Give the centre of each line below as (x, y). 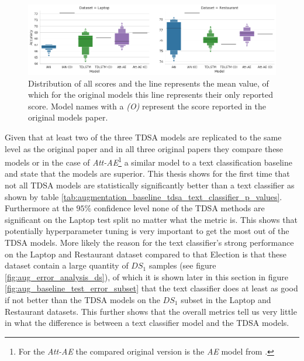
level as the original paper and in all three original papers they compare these (144, 148)
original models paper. (68, 117)
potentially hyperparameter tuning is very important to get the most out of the (147, 231)
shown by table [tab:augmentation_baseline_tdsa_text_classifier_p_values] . (144, 196)
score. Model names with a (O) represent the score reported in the (147, 106)
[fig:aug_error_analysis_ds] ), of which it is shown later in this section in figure (146, 276)
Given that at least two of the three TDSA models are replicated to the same (143, 137)
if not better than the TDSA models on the (82, 299)
